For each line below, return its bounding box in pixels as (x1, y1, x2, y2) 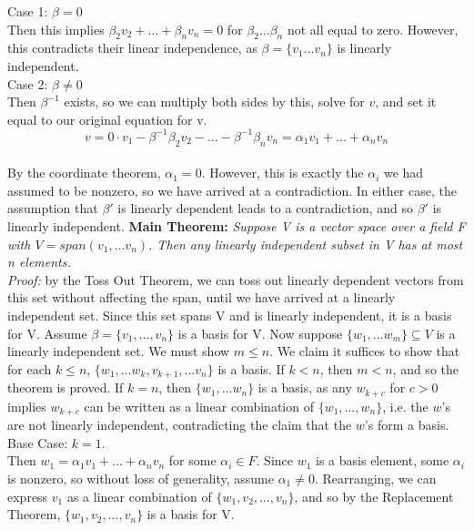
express (7, 486, 48, 505)
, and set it (375, 92, 437, 111)
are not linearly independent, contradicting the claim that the (7, 415, 352, 434)
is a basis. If (217, 359, 285, 378)
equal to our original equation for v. (7, 109, 207, 128)
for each (7, 359, 52, 378)
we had (383, 163, 424, 182)
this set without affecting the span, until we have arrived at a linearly (7, 288, 396, 307)
